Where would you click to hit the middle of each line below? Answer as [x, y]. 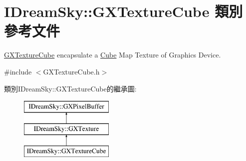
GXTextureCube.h [71, 71]
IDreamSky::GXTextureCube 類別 [123, 11]
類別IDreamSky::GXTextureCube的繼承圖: [70, 88]
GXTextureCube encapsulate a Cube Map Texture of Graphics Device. [113, 55]
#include [18, 71]
